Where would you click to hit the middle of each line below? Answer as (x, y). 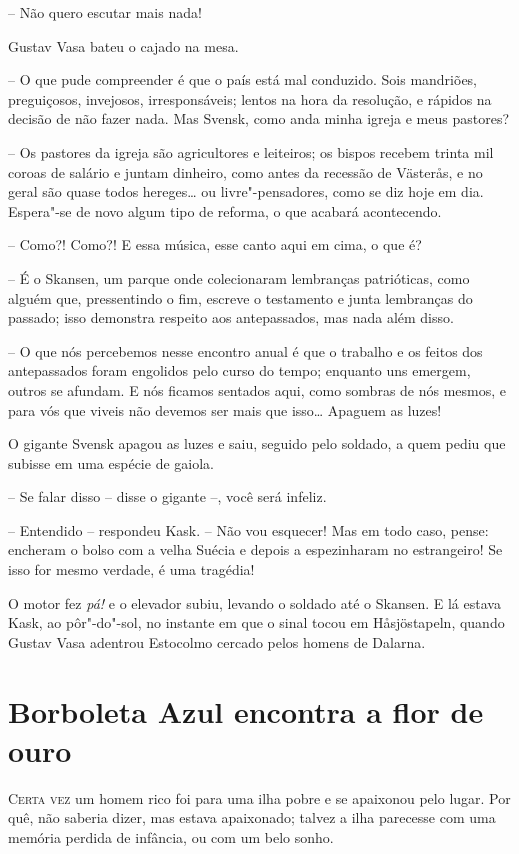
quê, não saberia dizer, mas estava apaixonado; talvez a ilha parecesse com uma (252, 817)
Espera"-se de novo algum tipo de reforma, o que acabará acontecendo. (225, 210)
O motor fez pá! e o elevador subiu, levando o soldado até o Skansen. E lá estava (254, 602)
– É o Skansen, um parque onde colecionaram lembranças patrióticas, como (239, 277)
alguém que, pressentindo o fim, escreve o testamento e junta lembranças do (240, 297)
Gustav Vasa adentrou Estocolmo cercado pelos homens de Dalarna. (217, 641)
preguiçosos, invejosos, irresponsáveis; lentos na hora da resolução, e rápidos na (250, 98)
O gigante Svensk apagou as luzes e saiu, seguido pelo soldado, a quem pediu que (257, 443)
